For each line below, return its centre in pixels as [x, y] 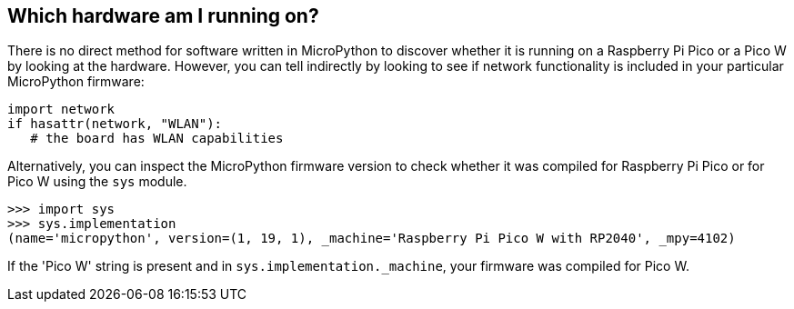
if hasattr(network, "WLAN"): [115, 124]
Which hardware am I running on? [163, 16]
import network [61, 110]
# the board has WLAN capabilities [157, 139]
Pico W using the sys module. [97, 182]
